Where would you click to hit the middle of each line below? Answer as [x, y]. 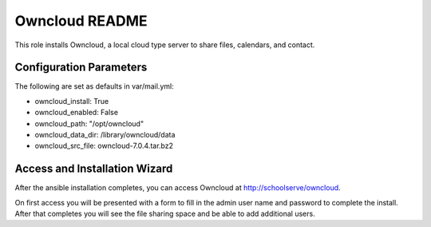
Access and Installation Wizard [94, 169]
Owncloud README [81, 21]
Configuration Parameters [81, 68]
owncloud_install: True [72, 101]
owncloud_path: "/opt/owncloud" [89, 123]
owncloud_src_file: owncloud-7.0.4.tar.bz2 [104, 146]
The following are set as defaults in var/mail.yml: [95, 86]
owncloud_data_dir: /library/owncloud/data [105, 135]
